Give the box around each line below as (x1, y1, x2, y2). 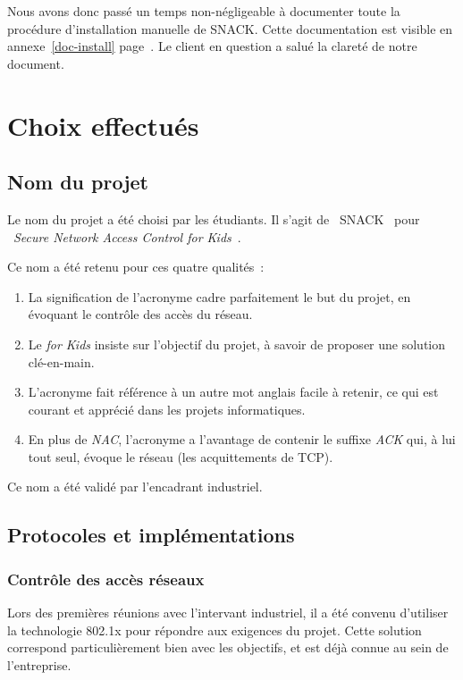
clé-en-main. (28, 352, 95, 371)
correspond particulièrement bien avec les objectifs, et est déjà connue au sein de (7, 638, 449, 657)
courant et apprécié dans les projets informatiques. (28, 399, 306, 418)
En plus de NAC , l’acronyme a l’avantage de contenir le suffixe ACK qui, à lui (28, 430, 456, 449)
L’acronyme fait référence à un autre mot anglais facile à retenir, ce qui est (28, 382, 439, 401)
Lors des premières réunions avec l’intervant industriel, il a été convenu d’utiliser (7, 603, 449, 622)
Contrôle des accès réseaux (7, 567, 205, 590)
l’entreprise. (7, 655, 72, 674)
